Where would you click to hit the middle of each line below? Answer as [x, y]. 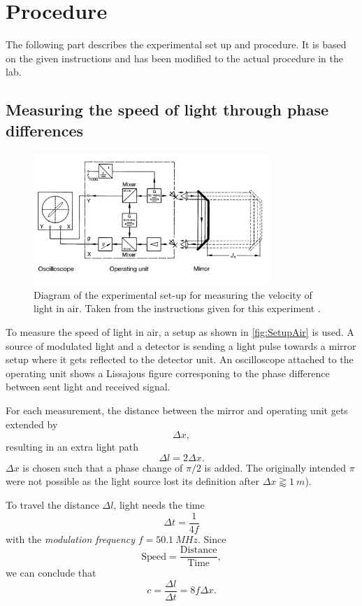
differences [45, 130]
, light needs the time [159, 505]
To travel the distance [52, 505]
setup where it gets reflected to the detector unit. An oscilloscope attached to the [180, 359]
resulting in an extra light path [72, 447]
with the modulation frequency [71, 538]
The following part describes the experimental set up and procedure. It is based [176, 44]
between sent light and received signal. [88, 387]
